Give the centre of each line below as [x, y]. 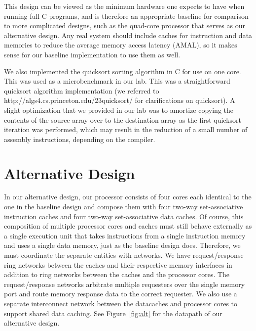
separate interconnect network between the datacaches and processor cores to [121, 303]
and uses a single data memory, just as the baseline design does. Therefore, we [122, 245]
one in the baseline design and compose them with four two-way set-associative [124, 207]
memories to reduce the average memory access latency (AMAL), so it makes [121, 45]
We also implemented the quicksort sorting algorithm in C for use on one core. [123, 71]
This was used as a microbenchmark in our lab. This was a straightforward [117, 81]
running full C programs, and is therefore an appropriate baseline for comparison [126, 16]
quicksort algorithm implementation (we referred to [82, 90]
